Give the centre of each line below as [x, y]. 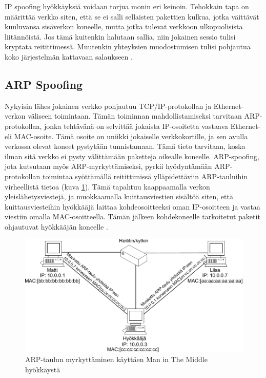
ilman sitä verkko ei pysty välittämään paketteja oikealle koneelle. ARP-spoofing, [132, 156]
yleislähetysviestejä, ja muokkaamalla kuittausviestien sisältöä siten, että [119, 196]
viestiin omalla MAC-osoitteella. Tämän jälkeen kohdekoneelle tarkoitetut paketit [132, 216]
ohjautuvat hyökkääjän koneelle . [56, 226]
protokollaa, [23, 126]
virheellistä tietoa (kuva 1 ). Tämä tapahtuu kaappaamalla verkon [107, 186]
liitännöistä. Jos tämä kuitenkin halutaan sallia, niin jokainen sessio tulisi [120, 36]
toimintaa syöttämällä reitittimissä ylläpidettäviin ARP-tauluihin [145, 176]
